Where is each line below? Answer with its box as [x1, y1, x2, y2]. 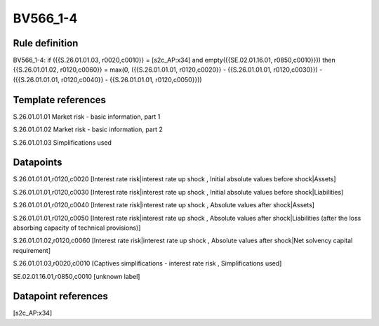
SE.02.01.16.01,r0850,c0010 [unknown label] [13, 272, 140, 280]
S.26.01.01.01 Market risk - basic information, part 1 [13, 112, 161, 121]
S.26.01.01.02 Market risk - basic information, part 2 [13, 125, 163, 133]
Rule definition [13, 37, 79, 49]
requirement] [13, 246, 51, 254]
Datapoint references [13, 290, 109, 302]
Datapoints [13, 157, 62, 169]
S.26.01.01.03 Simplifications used [13, 138, 112, 147]
